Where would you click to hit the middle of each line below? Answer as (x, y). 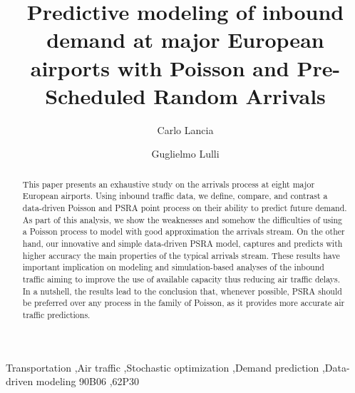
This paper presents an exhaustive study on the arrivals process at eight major (169, 184)
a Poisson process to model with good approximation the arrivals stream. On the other (184, 231)
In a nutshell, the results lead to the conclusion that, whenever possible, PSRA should (182, 291)
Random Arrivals (240, 95)
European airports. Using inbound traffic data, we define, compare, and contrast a (175, 196)
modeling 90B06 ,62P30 (88, 381)
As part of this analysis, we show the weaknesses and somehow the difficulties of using (182, 219)
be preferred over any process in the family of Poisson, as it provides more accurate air (184, 303)
